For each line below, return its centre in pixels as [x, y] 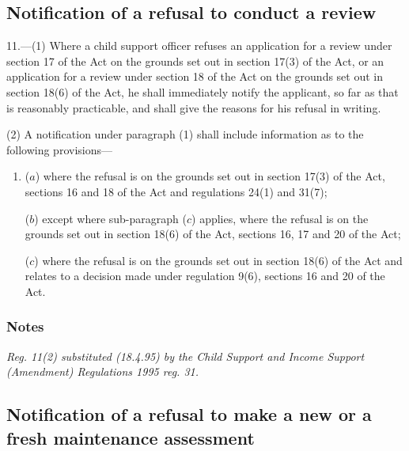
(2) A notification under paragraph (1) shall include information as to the [185, 134]
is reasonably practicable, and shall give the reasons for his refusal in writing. [194, 107]
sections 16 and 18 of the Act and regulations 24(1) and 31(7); [176, 191]
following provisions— [59, 149]
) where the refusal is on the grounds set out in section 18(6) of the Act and [218, 260]
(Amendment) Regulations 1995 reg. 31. [102, 371]
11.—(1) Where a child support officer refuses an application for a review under [199, 45]
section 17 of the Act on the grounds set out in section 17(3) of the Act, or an [195, 61]
